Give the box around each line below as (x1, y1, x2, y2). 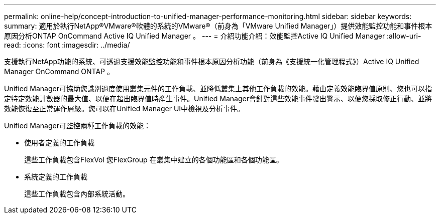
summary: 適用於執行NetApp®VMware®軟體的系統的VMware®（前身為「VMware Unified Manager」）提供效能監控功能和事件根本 (4, 22, 432, 30)
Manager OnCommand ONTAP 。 (4, 67, 115, 76)
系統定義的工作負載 (24, 172, 87, 181)
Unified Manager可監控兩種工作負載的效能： (4, 121, 151, 130)
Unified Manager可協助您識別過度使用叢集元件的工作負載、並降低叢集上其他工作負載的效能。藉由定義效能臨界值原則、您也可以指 (4, 84, 432, 93)
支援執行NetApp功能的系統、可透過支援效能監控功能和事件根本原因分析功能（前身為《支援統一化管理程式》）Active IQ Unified (4, 57, 419, 66)
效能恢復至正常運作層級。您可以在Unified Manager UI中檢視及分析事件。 (4, 104, 245, 113)
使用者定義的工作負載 (24, 138, 94, 147)
